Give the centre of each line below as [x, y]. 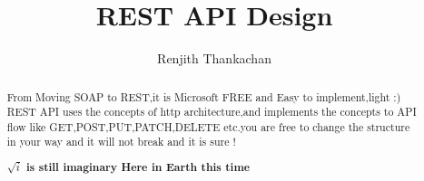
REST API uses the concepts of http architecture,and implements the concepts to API [212, 112]
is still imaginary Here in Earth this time [138, 167]
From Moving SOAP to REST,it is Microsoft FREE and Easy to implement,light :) [204, 96]
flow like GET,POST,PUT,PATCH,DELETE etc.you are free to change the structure [208, 126]
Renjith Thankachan [214, 58]
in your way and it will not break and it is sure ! [121, 142]
